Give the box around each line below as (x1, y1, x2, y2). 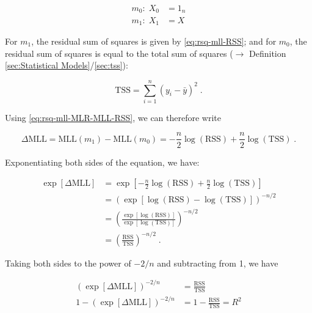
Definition (249, 46, 286, 59)
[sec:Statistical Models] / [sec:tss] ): (5, 59, 128, 72)
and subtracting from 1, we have (157, 256, 278, 269)
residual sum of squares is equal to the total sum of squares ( (5, 46, 233, 59)
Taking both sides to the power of (5, 256, 131, 269)
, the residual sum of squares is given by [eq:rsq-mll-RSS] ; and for (31, 34, 277, 47)
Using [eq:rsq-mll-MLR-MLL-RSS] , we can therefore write (5, 111, 222, 123)
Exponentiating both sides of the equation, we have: (5, 155, 200, 168)
